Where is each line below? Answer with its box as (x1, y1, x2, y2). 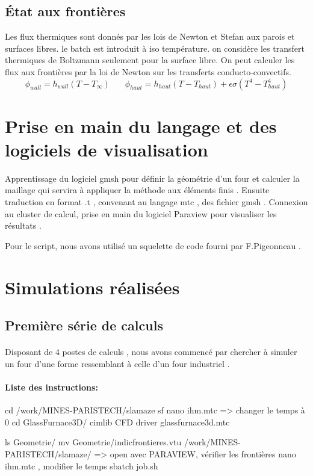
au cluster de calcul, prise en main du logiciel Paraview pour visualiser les (5, 207, 277, 220)
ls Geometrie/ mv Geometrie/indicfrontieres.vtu (5, 436, 182, 448)
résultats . (5, 219, 42, 232)
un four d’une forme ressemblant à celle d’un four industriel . (5, 357, 230, 369)
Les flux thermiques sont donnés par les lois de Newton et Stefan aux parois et (5, 30, 295, 43)
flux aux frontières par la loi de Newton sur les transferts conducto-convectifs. (5, 65, 291, 78)
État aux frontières (5, 2, 126, 20)
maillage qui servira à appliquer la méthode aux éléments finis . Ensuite (5, 184, 270, 196)
